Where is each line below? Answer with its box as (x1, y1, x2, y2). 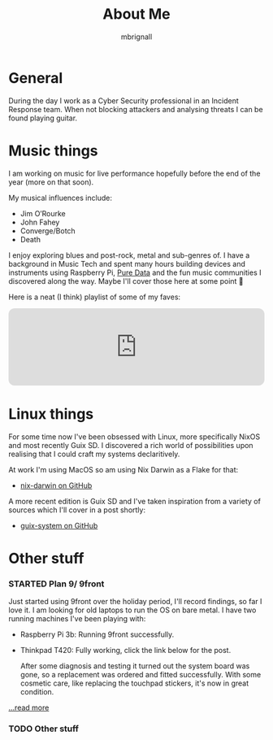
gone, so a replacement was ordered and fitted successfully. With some (19, 670, 262, 680)
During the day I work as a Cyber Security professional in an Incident (8, 95, 239, 106)
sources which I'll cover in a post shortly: (8, 505, 146, 515)
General (8, 68, 63, 87)
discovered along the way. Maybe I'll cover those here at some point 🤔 (8, 276, 244, 285)
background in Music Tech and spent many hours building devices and (8, 259, 245, 268)
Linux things (8, 404, 94, 423)
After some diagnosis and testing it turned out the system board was (19, 661, 250, 671)
